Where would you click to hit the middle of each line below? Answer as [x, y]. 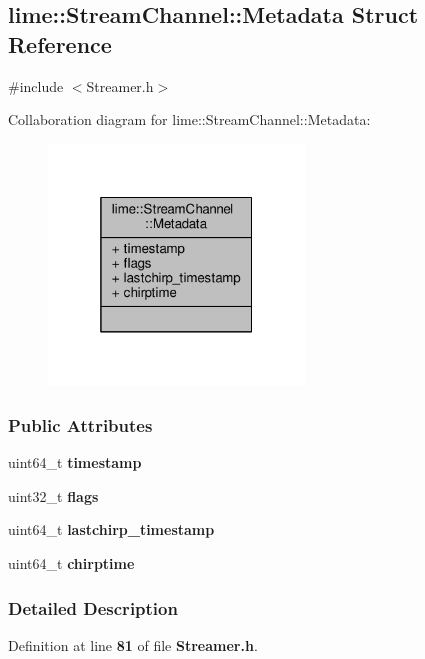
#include [36, 85]
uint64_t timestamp [75, 462]
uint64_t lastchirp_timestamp [111, 529]
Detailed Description [93, 607]
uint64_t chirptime [71, 563]
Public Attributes [80, 424]
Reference [60, 43]
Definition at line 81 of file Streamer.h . [133, 644]
